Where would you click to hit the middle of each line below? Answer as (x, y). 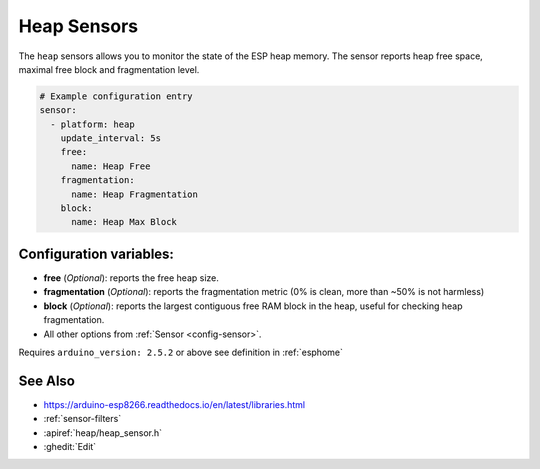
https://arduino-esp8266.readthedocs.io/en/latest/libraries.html (174, 404)
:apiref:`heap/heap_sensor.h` (103, 432)
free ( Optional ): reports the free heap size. (131, 277)
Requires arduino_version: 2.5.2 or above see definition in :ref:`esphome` (181, 352)
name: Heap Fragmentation (135, 194)
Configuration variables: (96, 253)
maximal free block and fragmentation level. (109, 69)
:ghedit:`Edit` (70, 446)
